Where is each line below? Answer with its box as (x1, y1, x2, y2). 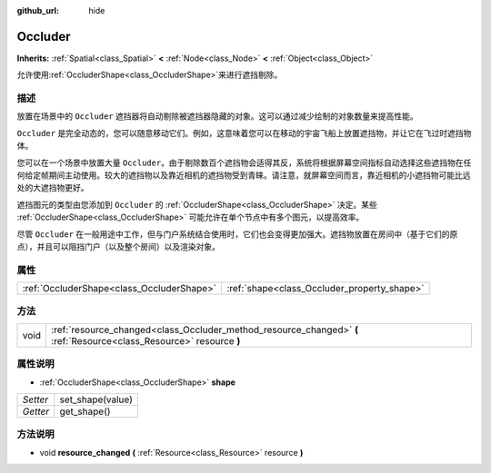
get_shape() (59, 405, 111, 418)
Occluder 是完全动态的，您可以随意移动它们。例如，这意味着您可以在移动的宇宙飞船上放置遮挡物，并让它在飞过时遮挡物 (16, 127, 472, 138)
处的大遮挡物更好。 (16, 182, 89, 193)
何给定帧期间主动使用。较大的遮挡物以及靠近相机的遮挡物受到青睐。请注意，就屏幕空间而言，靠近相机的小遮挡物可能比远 (16, 170, 471, 181)
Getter (22, 405, 50, 418)
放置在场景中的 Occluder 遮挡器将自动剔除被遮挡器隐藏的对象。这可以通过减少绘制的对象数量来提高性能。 (16, 111, 418, 122)
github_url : (16, 5, 59, 15)
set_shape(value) (59, 393, 134, 406)
